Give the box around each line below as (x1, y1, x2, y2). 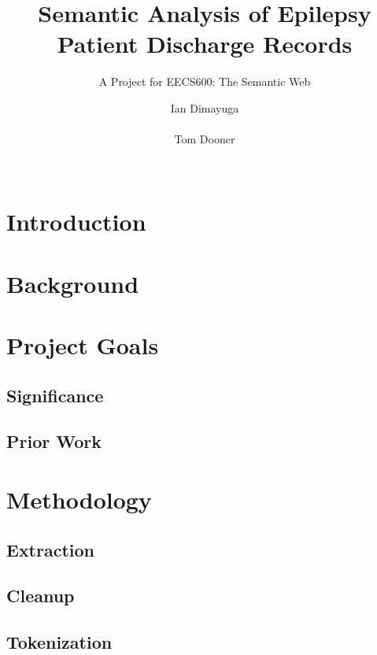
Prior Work (6, 429, 102, 453)
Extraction (6, 537, 95, 561)
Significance (6, 383, 104, 407)
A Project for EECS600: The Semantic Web (98, 73, 311, 90)
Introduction (6, 205, 146, 238)
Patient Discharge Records (57, 28, 353, 60)
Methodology (6, 483, 152, 515)
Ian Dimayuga (170, 99, 239, 116)
